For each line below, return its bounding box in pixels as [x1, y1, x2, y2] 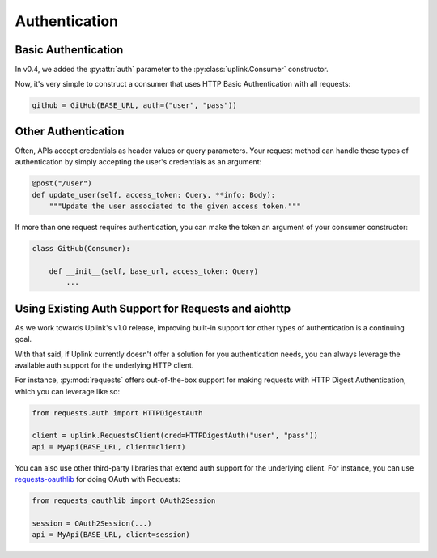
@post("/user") [32, 179, 92, 188]
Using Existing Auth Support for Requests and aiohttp [15, 301, 291, 315]
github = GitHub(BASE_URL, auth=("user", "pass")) [32, 101, 238, 110]
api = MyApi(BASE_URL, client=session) [32, 530, 190, 539]
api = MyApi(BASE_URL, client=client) [32, 442, 186, 451]
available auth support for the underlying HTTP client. [15, 360, 194, 370]
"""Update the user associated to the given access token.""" [49, 202, 301, 211]
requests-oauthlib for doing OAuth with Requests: [15, 475, 181, 484]
